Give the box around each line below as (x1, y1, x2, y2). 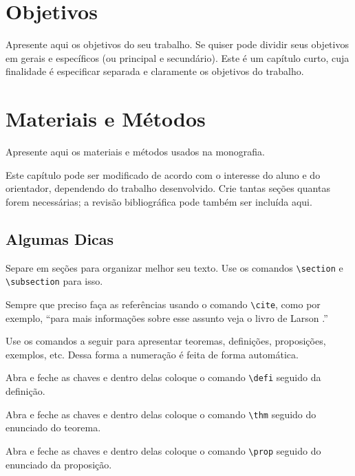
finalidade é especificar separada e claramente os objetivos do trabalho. (6, 64, 304, 78)
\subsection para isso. (6, 274, 103, 288)
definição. (6, 384, 45, 398)
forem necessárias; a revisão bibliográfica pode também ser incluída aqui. (6, 194, 312, 208)
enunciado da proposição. (6, 457, 112, 471)
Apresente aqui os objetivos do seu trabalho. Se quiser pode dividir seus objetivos (6, 37, 349, 52)
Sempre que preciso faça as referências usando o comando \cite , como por (6, 296, 321, 311)
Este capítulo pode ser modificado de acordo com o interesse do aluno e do (6, 167, 321, 182)
